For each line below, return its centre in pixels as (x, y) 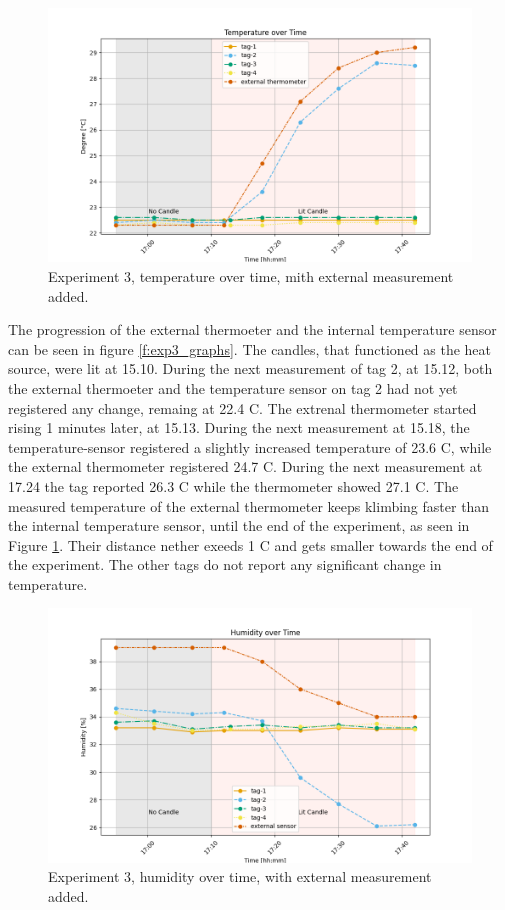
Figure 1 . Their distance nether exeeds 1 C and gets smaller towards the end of (250, 544)
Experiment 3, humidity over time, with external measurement (240, 876)
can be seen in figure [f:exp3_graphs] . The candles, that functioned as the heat (250, 348)
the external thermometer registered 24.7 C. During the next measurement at (245, 466)
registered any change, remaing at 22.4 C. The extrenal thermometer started (242, 407)
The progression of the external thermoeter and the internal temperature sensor (252, 329)
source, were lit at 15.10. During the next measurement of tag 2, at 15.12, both (250, 368)
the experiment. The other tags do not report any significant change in (225, 564)
